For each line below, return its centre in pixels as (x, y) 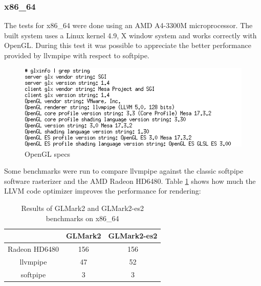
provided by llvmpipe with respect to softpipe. (77, 55)
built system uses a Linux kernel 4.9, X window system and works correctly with (130, 35)
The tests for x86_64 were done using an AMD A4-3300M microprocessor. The (128, 25)
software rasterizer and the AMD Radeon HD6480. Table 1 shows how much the (130, 181)
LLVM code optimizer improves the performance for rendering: (103, 191)
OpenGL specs (48, 153)
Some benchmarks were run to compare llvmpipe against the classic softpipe (124, 171)
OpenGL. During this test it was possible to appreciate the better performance (128, 45)
